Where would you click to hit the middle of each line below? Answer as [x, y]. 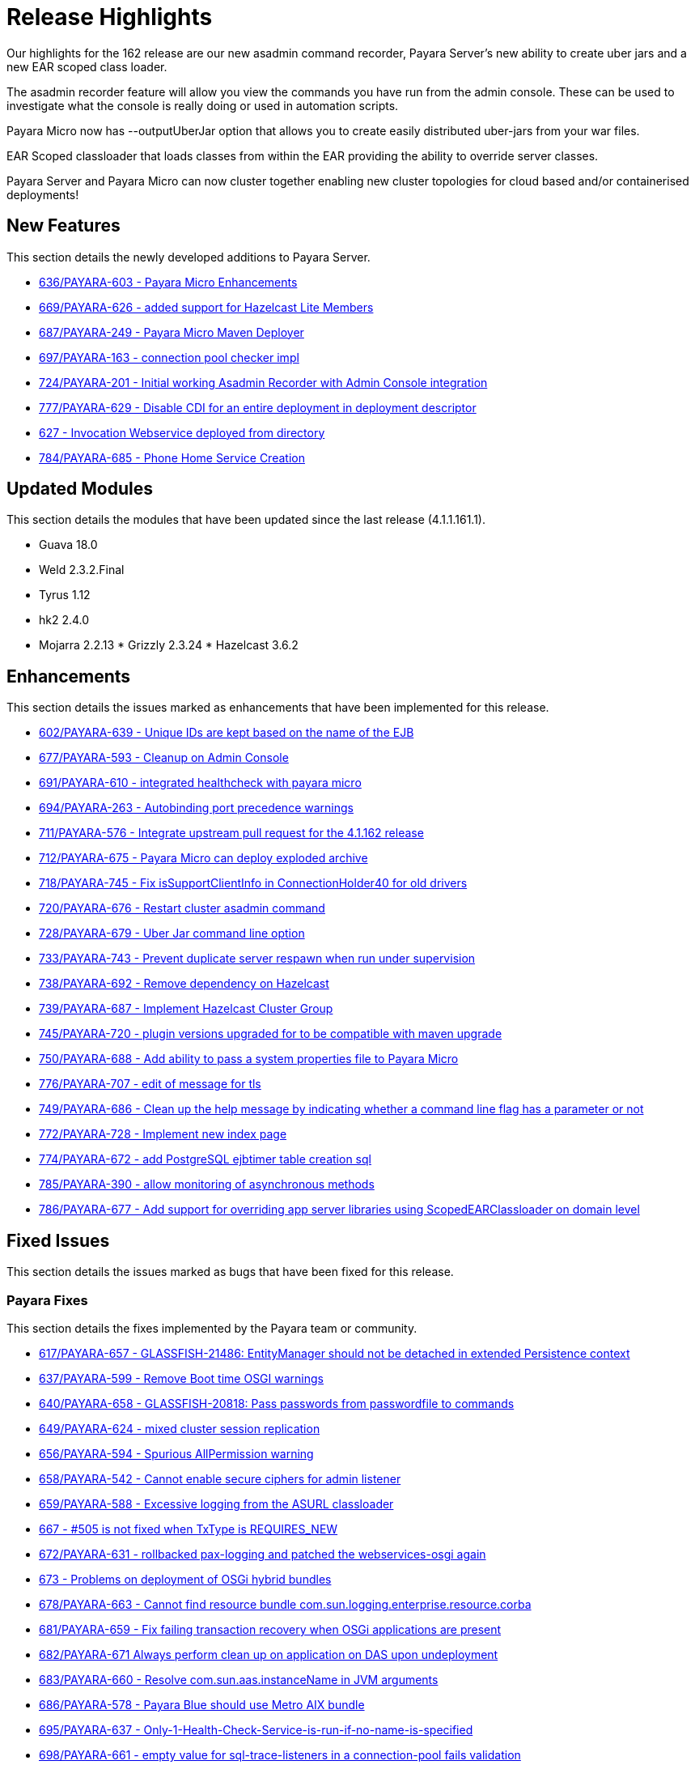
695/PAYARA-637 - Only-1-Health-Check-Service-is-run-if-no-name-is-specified [256, 1729]
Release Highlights [110, 17]
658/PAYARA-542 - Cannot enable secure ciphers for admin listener [220, 1478]
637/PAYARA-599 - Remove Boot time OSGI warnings [181, 1378]
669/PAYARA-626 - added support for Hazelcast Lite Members [206, 307]
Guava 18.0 [68, 545]
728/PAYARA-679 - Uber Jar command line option [172, 934]
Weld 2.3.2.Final [82, 570]
